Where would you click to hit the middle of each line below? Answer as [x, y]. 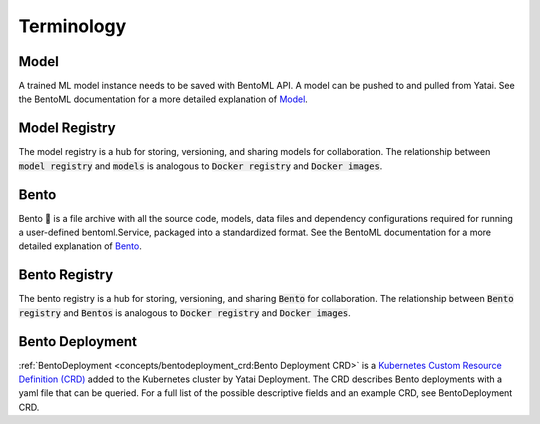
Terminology [72, 26]
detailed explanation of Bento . [80, 246]
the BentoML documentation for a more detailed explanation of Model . [163, 99]
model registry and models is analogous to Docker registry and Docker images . [200, 166]
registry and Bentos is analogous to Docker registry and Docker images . [185, 312]
